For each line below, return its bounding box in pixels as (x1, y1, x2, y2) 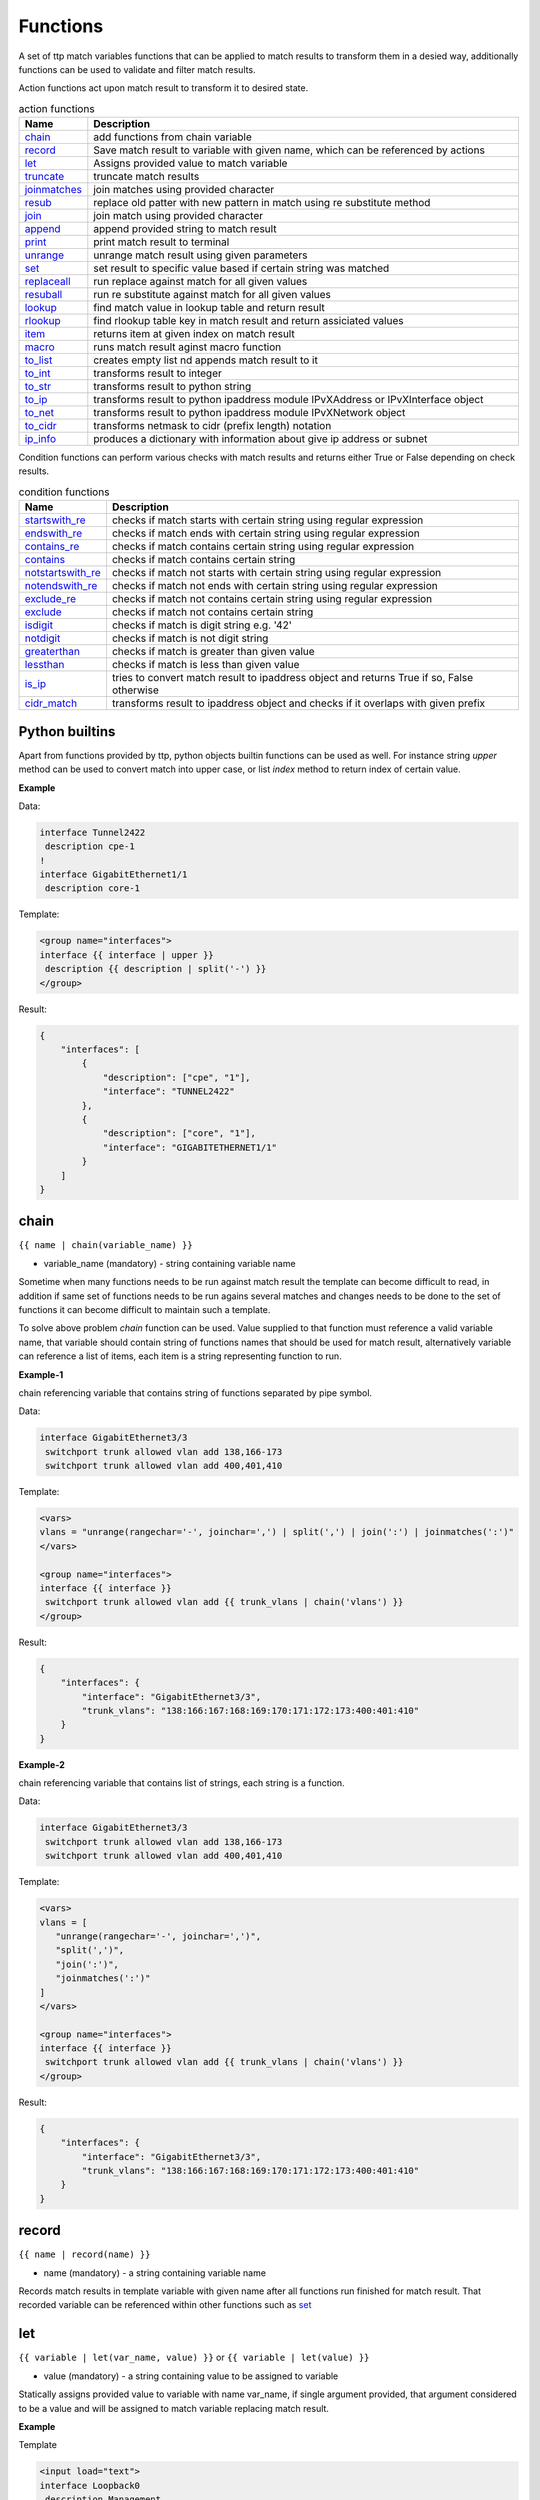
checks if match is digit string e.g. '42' (111, 618, 292, 632)
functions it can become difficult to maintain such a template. (18, 1303, 271, 1315)
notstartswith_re (24, 566, 101, 580)
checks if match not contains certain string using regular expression (111, 592, 433, 606)
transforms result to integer (93, 366, 222, 380)
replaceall (24, 275, 71, 289)
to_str (24, 380, 52, 394)
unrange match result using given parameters (93, 248, 308, 262)
